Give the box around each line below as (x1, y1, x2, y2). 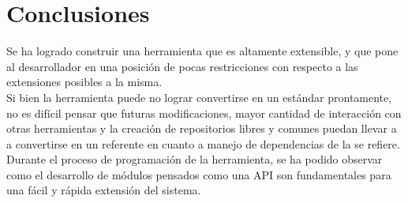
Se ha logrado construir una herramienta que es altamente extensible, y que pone (6, 43, 399, 59)
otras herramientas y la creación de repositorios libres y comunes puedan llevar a (6, 120, 397, 137)
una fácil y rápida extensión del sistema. (6, 182, 201, 198)
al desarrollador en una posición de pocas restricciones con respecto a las (6, 58, 358, 74)
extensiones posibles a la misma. (6, 73, 163, 90)
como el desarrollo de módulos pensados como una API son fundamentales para (6, 166, 391, 182)
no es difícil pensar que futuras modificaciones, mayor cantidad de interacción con (6, 104, 402, 121)
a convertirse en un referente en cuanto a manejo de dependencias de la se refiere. (6, 135, 400, 152)
